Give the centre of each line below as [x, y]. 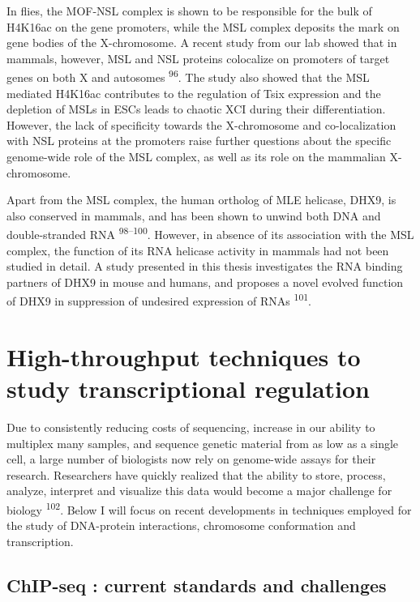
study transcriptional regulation [188, 389]
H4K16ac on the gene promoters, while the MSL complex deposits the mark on [203, 26]
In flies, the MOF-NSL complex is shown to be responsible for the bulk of [189, 11]
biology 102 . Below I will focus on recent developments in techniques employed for [209, 508]
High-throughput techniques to [184, 356]
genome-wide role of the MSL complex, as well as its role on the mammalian [196, 156]
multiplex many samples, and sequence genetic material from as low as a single [203, 443]
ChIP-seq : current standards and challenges [197, 585]
